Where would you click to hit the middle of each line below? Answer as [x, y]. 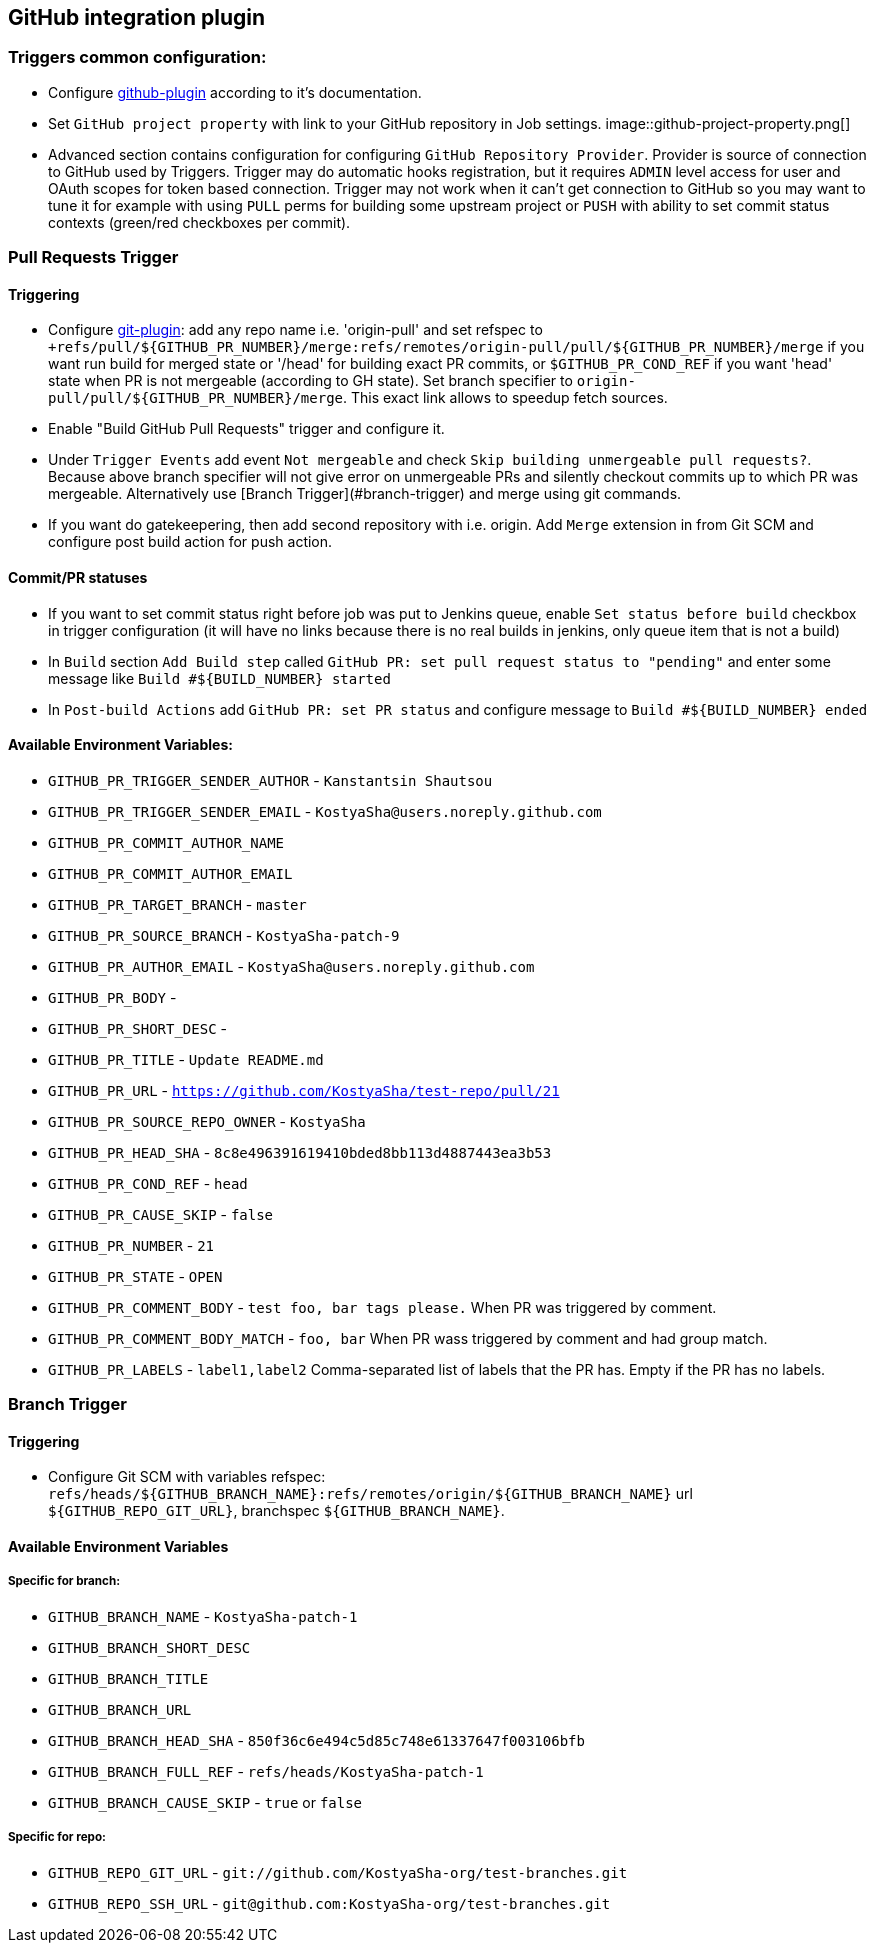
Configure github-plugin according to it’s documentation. [235, 92]
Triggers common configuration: [137, 57]
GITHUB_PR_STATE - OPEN [135, 1276]
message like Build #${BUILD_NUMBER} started [219, 678]
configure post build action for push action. [190, 542]
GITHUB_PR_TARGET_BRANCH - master [177, 904]
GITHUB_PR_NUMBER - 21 [131, 1245]
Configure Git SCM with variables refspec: [187, 1477]
